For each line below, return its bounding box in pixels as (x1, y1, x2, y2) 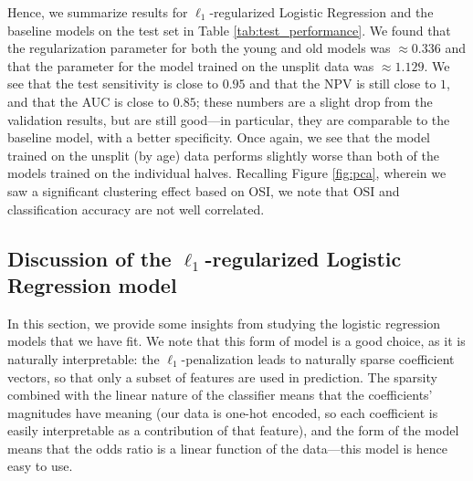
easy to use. (7, 456, 73, 476)
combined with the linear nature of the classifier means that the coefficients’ (7, 385, 433, 404)
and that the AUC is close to (7, 91, 170, 110)
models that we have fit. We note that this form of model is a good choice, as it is (7, 331, 466, 350)
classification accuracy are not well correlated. (7, 199, 265, 218)
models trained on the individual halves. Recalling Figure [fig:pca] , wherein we (7, 163, 447, 183)
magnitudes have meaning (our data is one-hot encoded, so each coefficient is (7, 403, 438, 422)
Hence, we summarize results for (7, 3, 188, 21)
